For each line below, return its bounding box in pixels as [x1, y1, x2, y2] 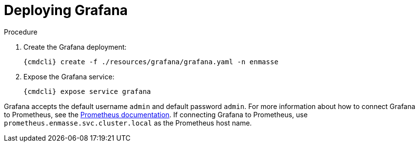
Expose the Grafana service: [23, 72, 115, 81]
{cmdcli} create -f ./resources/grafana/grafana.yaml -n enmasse [23, 57, 279, 66]
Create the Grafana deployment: [23, 42, 127, 51]
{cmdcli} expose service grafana [23, 87, 151, 95]
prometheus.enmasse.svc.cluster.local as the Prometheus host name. [4, 118, 252, 127]
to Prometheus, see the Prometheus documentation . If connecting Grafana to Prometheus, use [4, 110, 308, 119]
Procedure [4, 27, 38, 36]
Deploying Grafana [4, 2, 128, 18]
